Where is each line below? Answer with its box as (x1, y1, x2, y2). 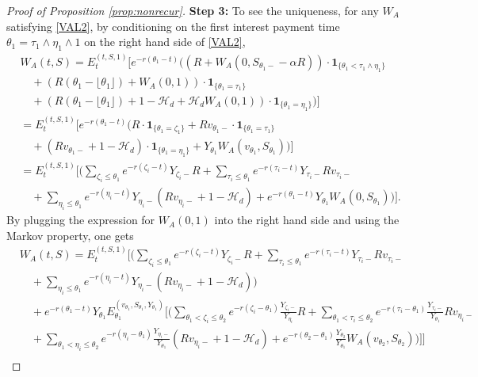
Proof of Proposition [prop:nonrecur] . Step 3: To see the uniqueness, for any (6, 2, 379, 18)
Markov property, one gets (6, 227, 134, 243)
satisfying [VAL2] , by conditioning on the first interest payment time (6, 17, 340, 34)
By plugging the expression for (6, 211, 155, 228)
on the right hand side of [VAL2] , (84, 33, 246, 50)
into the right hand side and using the (214, 211, 400, 228)
